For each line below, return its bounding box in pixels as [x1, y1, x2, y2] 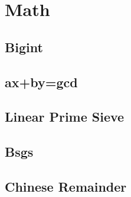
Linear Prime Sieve [5, 107, 125, 126]
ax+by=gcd [5, 72, 78, 91]
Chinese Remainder [5, 177, 127, 195]
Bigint [5, 37, 43, 56]
